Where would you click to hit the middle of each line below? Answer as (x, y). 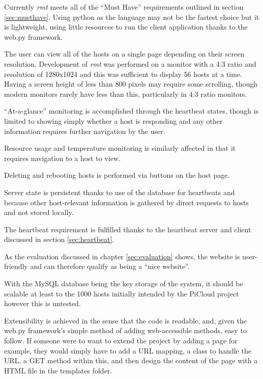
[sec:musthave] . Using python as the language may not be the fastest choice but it (132, 17)
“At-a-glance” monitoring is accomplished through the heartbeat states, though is (131, 111)
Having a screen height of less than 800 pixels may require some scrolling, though (131, 84)
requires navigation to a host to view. (62, 158)
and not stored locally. (39, 212)
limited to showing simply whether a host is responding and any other (113, 120)
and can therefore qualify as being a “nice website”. (110, 266)
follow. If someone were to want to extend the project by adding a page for (121, 341)
